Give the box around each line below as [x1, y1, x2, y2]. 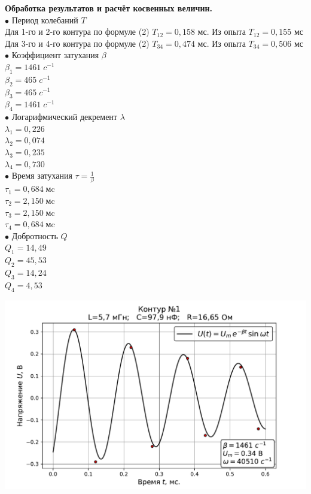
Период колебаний [11, 13, 78, 26]
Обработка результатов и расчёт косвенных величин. [5, 2, 213, 14]
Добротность [11, 229, 58, 242]
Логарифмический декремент [11, 110, 117, 123]
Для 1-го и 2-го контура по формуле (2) [5, 25, 150, 38]
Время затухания [11, 169, 72, 182]
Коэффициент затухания [11, 49, 99, 61]
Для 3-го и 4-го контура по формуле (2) [5, 37, 150, 49]
